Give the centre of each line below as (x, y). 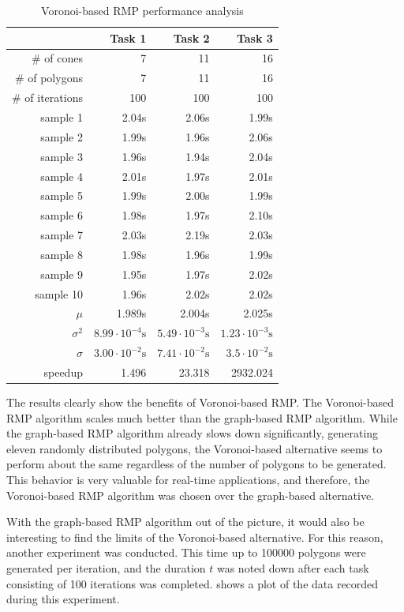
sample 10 (59, 293)
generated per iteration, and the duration (106, 567)
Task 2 (191, 38)
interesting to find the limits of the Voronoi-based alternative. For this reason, (195, 537)
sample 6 (62, 215)
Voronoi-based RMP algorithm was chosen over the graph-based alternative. (191, 495)
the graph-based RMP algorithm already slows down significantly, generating (193, 433)
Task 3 (254, 38)
